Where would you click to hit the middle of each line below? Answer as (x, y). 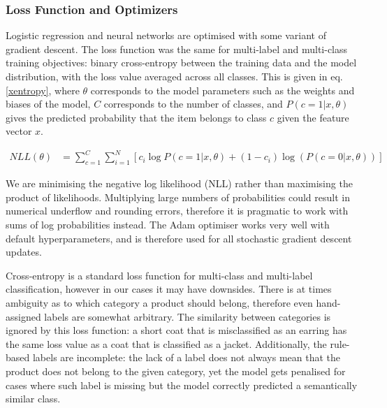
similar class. (33, 399)
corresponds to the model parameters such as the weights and (222, 90)
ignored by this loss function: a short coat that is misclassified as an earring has (176, 330)
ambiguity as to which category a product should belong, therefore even (159, 303)
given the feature (313, 117)
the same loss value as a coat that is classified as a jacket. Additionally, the (166, 343)
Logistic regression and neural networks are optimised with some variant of (166, 35)
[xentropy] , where (43, 90)
